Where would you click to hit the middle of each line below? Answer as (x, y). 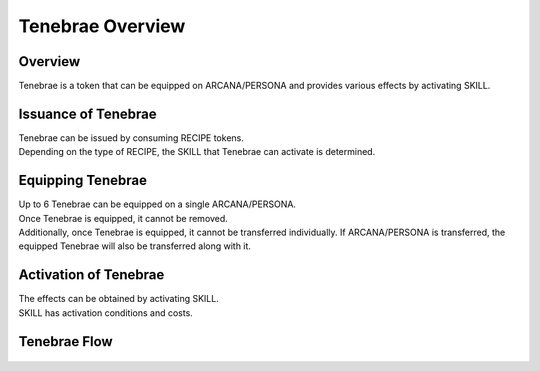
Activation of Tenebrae (91, 275)
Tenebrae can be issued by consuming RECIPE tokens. (131, 137)
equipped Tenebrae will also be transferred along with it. (135, 246)
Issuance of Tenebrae (87, 113)
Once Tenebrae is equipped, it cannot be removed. (123, 218)
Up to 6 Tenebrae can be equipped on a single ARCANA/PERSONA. (157, 204)
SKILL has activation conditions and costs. (106, 312)
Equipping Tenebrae (82, 180)
